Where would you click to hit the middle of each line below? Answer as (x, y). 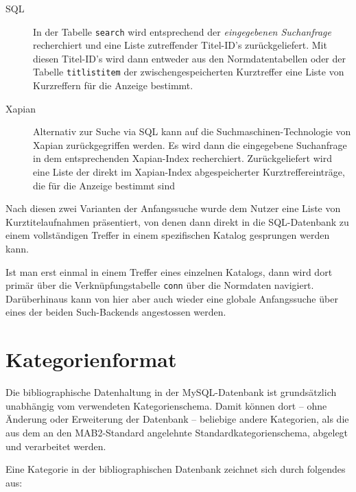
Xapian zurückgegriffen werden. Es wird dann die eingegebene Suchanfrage (190, 144)
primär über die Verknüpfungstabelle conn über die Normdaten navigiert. (160, 285)
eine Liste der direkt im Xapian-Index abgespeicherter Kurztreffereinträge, (189, 172)
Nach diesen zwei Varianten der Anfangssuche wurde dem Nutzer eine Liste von (173, 208)
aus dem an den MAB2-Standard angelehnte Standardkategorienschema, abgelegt (177, 432)
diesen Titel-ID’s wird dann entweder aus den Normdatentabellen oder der (190, 58)
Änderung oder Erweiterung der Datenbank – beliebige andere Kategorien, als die (177, 419)
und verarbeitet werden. (56, 446)
